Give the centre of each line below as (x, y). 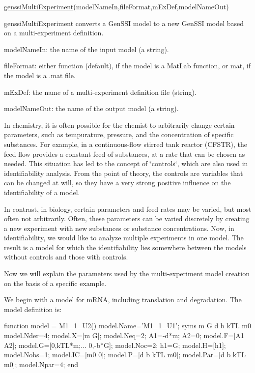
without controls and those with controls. (66, 257)
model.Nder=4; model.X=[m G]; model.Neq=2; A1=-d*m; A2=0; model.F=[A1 (124, 335)
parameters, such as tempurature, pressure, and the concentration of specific (119, 134)
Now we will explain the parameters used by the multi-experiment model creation (127, 273)
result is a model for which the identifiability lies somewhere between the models (125, 247)
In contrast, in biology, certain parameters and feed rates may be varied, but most (128, 209)
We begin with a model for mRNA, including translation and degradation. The (123, 300)
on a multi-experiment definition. (54, 33)
